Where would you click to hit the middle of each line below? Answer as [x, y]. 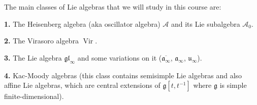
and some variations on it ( [120, 57]
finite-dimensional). [34, 96]
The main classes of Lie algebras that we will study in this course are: [113, 7]
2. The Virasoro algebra [41, 41]
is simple [233, 85]
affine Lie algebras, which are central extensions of [82, 85]
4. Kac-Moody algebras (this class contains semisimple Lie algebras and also [123, 75]
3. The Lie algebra [33, 57]
